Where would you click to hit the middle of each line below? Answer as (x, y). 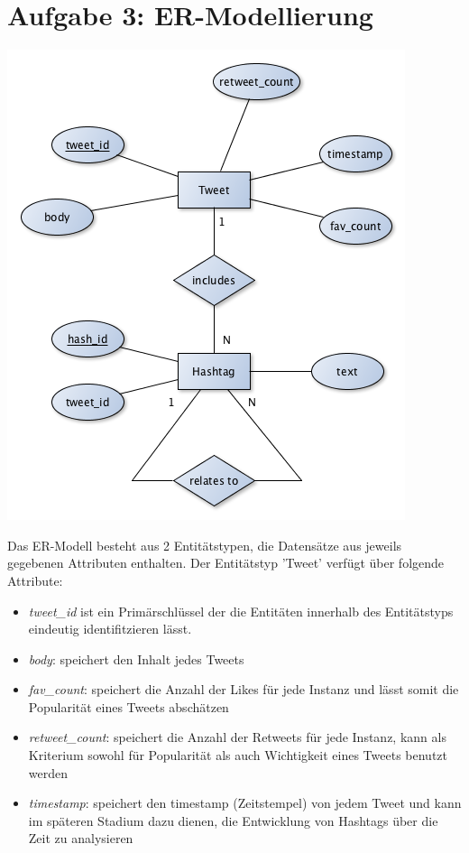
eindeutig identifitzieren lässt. (110, 629)
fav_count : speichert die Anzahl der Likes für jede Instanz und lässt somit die (244, 689)
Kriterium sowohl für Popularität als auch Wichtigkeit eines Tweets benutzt (238, 755)
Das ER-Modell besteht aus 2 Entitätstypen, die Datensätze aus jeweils (205, 545)
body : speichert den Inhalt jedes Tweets (136, 658)
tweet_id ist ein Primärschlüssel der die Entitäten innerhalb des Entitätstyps (241, 611)
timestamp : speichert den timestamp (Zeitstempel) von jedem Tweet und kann (245, 803)
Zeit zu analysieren (81, 838)
